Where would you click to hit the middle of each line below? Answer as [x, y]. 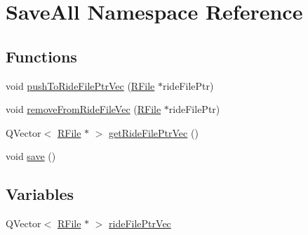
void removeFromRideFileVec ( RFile [83, 109]
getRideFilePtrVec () [154, 132]
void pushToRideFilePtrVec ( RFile [80, 85]
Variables [40, 194]
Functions [41, 56]
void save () [31, 156]
